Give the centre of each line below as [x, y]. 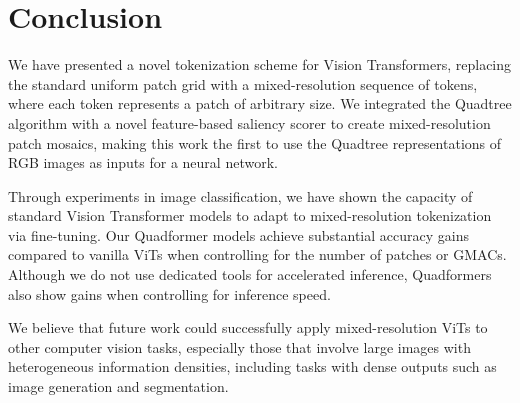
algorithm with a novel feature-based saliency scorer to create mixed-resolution [249, 122]
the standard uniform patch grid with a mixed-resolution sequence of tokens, [243, 83]
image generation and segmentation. [118, 386]
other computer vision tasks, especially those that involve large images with [239, 346]
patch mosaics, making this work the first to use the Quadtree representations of [255, 142]
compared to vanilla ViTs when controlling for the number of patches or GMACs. [257, 254]
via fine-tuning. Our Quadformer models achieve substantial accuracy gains [238, 234]
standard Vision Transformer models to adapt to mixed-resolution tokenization [250, 215]
